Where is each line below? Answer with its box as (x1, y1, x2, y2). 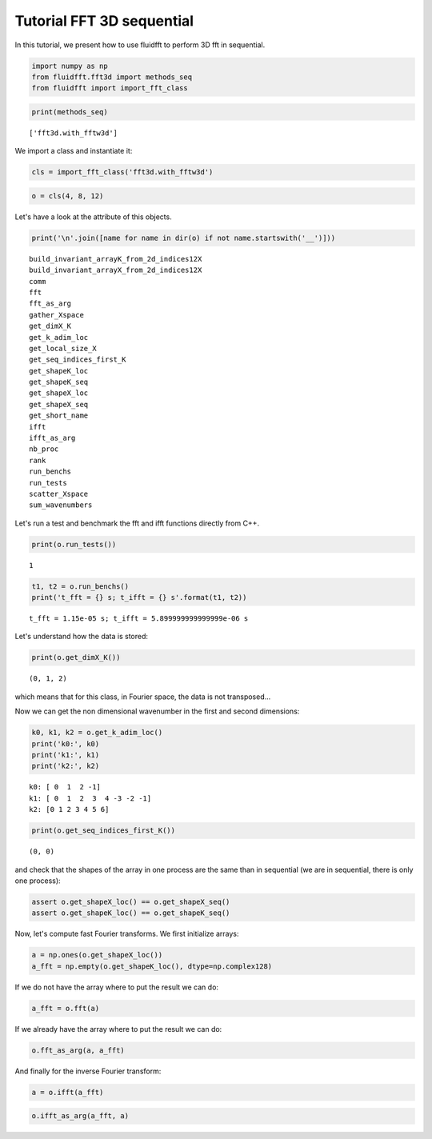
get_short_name (29, 411, 89, 420)
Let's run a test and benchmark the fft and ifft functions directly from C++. (14, 518, 260, 528)
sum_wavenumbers (29, 501, 93, 510)
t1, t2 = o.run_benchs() (31, 581, 130, 591)
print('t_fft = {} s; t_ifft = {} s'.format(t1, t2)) (31, 593, 247, 602)
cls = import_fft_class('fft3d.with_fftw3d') (31, 168, 214, 177)
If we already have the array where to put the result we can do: (14, 1024, 222, 1033)
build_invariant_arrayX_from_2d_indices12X (29, 266, 202, 275)
